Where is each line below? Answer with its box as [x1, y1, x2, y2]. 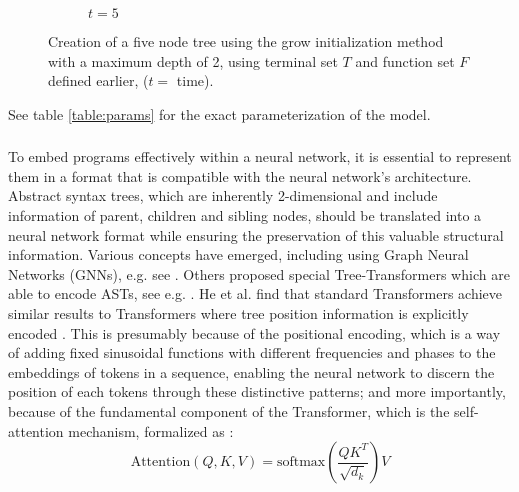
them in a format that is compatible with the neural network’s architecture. [8, 165, 472, 186]
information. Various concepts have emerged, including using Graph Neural [8, 244, 469, 265]
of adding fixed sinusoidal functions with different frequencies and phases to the [8, 342, 496, 363]
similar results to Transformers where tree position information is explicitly [8, 303, 469, 324]
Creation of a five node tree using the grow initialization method [48, 31, 444, 51]
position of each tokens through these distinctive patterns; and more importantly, [8, 381, 506, 402]
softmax [276, 455, 326, 470]
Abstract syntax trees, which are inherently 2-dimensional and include [8, 185, 438, 206]
